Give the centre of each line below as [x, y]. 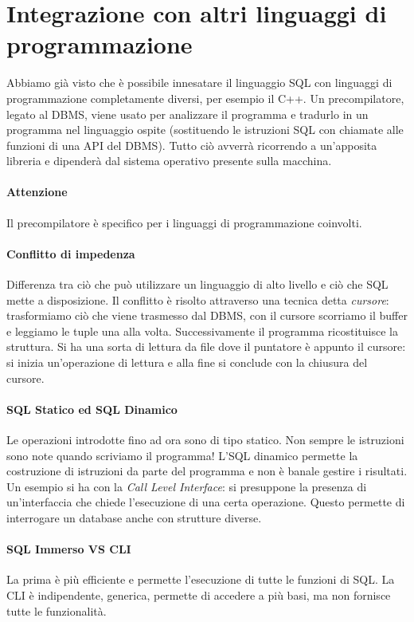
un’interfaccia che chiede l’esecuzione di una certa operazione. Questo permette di [206, 502]
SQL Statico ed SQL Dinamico [92, 409]
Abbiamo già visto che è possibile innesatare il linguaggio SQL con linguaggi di [199, 83]
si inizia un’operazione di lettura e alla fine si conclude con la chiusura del [187, 362]
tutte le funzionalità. [57, 610]
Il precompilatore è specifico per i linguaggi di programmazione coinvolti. [184, 222]
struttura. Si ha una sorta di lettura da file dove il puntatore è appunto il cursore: [206, 346]
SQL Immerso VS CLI [69, 549]
